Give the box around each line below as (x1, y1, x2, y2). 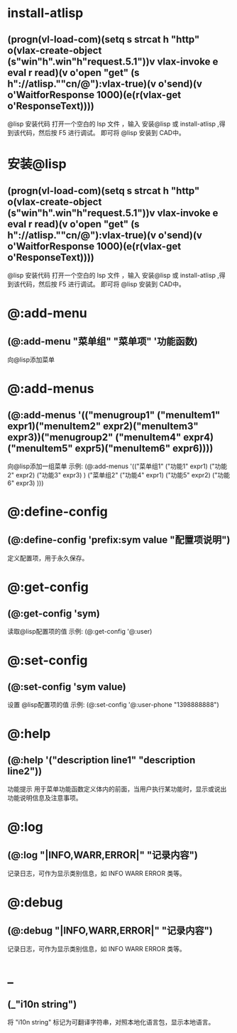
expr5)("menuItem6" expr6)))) (75, 442, 214, 454)
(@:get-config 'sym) (7, 607, 101, 620)
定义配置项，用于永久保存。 (7, 554, 89, 562)
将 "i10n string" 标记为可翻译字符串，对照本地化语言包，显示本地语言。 (7, 1018, 215, 1026)
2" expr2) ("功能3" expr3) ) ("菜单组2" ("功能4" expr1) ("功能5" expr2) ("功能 (7, 471, 231, 479)
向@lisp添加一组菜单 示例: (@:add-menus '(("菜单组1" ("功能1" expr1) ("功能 (7, 462, 228, 470)
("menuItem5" (7, 442, 73, 454)
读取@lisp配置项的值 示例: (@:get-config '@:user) (7, 627, 153, 635)
